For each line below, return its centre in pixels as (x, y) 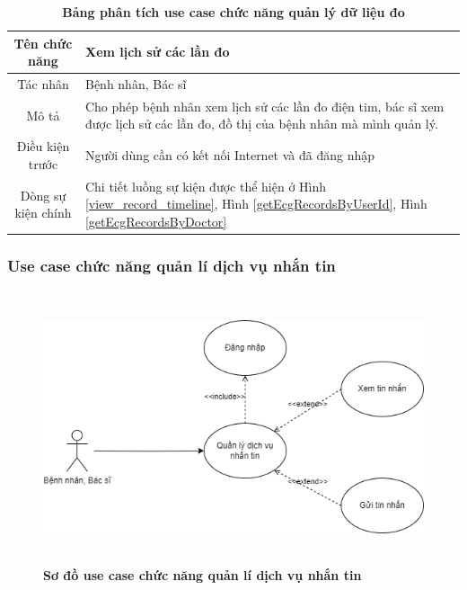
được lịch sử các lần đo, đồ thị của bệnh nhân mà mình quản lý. (261, 124)
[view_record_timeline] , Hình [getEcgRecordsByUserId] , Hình (256, 204)
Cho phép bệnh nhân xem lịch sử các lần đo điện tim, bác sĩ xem (264, 106)
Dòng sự (43, 195)
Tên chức (43, 43)
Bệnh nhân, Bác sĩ (136, 84)
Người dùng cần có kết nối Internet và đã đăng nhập (230, 155)
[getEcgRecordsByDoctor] (156, 221)
